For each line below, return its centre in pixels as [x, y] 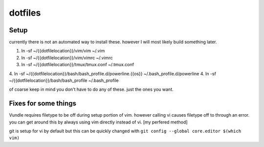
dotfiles [25, 13]
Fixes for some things [43, 104]
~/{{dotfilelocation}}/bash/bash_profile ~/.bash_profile [64, 80]
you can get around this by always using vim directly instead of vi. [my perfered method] [98, 122]
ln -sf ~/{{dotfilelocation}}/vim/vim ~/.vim [63, 51]
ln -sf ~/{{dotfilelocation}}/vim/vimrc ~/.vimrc [67, 58]
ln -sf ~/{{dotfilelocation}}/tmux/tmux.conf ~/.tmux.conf [78, 65]
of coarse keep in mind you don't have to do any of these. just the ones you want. [91, 89]
